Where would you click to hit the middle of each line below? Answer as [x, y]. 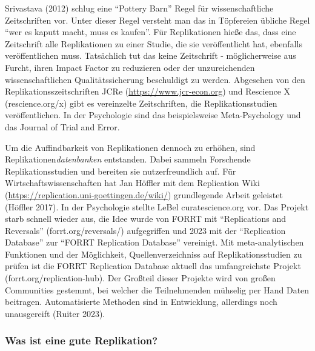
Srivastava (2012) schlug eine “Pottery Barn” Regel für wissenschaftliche [139, 8]
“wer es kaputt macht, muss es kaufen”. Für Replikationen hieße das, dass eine [151, 32]
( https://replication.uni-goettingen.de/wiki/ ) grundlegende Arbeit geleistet [144, 194]
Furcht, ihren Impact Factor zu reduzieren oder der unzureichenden [130, 67]
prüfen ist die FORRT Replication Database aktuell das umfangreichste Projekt [153, 266]
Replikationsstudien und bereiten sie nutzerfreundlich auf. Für [121, 171]
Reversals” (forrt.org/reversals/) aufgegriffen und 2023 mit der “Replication [145, 230]
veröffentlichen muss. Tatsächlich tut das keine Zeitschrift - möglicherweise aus [151, 55]
